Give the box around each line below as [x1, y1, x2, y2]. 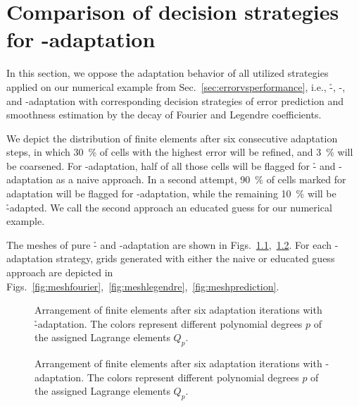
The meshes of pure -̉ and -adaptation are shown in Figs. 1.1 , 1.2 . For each [6, 237, 332, 252]
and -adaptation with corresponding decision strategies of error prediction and [6, 93, 344, 108]
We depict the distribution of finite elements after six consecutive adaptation [6, 130, 338, 145]
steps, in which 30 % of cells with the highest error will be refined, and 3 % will [6, 144, 353, 159]
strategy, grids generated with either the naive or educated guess [56, 251, 335, 266]
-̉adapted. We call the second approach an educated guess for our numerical [6, 199, 332, 214]
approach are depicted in [6, 265, 113, 280]
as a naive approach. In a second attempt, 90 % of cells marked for [56, 172, 346, 187]
